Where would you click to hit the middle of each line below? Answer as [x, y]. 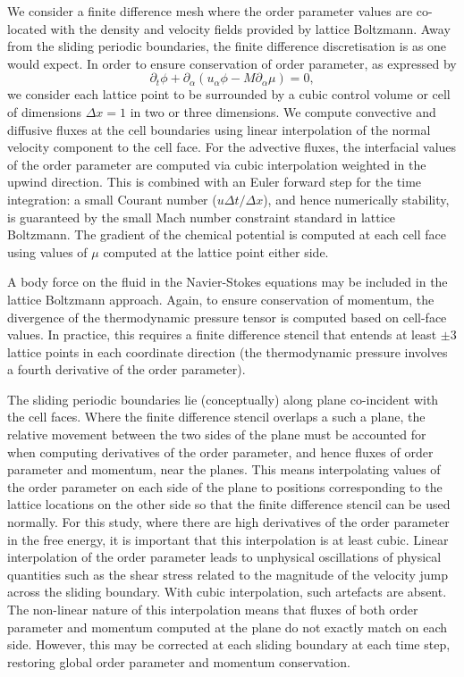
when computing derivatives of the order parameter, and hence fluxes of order [220, 451]
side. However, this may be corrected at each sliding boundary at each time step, [229, 644]
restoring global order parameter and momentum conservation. [179, 661]
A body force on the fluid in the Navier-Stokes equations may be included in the [228, 282]
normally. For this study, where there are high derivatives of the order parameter [228, 522]
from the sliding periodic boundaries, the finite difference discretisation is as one [227, 46]
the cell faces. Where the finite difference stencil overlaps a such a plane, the [216, 417]
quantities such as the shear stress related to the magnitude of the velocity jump [228, 574]
